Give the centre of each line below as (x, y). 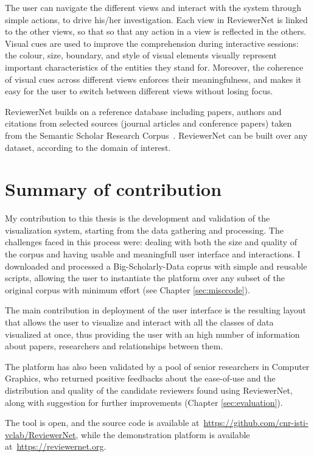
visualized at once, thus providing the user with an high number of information (152, 334)
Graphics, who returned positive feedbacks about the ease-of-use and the (140, 378)
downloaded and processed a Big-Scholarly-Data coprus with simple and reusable (156, 266)
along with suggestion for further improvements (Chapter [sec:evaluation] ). (144, 402)
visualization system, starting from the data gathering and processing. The (144, 230)
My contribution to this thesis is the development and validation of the (138, 218)
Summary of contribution (113, 189)
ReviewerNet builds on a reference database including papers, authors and (143, 111)
